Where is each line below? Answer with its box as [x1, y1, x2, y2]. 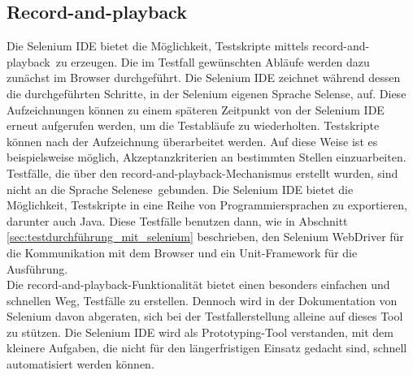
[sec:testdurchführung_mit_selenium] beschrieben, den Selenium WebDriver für [7, 228, 404, 245]
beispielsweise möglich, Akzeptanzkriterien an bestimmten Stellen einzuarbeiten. [7, 149, 406, 166]
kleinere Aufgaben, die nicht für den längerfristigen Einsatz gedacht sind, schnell [7, 339, 407, 356]
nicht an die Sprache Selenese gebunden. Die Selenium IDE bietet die [7, 180, 354, 197]
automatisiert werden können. [7, 356, 154, 373]
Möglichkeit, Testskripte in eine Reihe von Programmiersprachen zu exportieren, [7, 196, 407, 213]
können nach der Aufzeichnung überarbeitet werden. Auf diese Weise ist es [7, 132, 378, 149]
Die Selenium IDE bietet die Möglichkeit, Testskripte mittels [7, 37, 309, 54]
